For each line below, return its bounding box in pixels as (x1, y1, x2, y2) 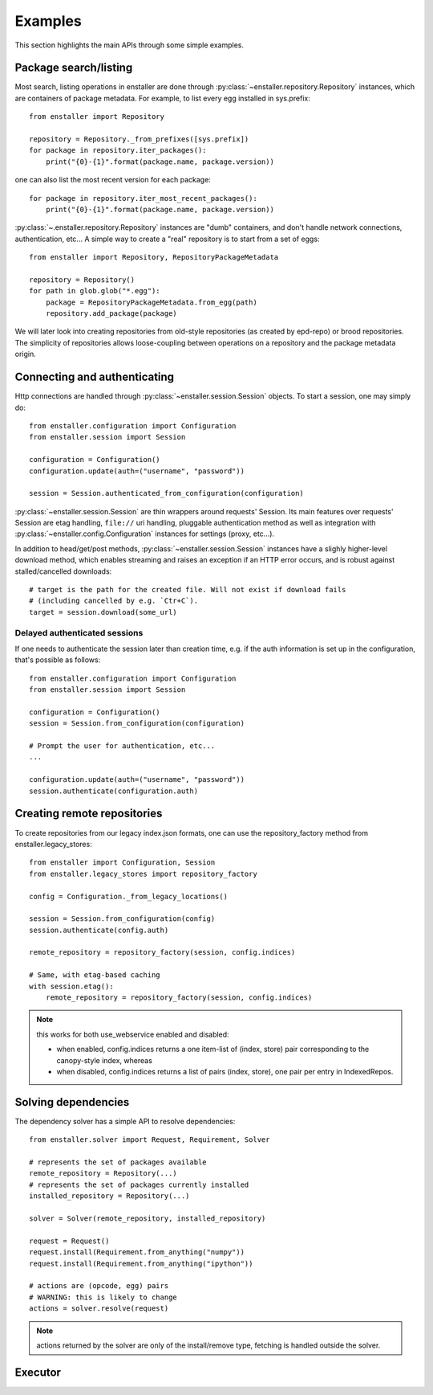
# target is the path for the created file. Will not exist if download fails (29, 585, 346, 595)
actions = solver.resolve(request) (29, 1304, 169, 1313)
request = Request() (29, 1236, 110, 1246)
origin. (14, 350, 36, 359)
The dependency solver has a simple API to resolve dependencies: (14, 1116, 236, 1126)
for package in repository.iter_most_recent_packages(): (29, 194, 258, 202)
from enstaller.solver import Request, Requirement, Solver (29, 1135, 270, 1144)
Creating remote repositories (14, 807, 163, 820)
